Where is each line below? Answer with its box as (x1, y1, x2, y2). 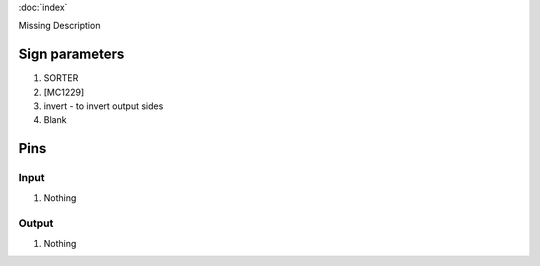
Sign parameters (18, 46, 125, 63)
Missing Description (18, 20, 101, 32)
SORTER (43, 72, 79, 84)
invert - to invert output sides (43, 100, 164, 112)
